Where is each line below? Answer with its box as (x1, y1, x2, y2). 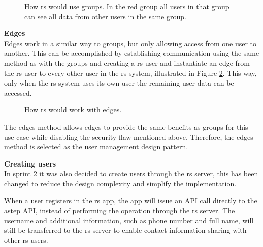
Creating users (4, 158, 56, 169)
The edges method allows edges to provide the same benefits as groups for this (4, 121, 248, 132)
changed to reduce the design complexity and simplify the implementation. (4, 178, 237, 188)
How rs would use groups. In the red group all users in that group (24, 1, 229, 11)
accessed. (4, 87, 32, 98)
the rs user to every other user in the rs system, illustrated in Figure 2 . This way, (4, 67, 257, 78)
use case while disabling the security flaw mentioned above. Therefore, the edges (4, 131, 253, 142)
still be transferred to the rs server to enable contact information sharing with (4, 225, 247, 235)
